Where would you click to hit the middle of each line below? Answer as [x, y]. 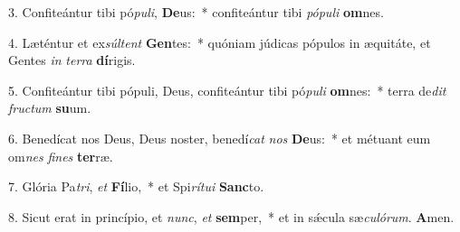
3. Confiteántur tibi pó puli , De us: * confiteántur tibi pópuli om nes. [196, 12]
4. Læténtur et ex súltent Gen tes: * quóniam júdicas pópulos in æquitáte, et [220, 42]
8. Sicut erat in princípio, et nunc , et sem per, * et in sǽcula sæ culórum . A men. [231, 216]
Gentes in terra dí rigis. [72, 60]
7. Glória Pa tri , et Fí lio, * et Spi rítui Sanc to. [136, 186]
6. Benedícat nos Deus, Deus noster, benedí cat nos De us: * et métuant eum [220, 138]
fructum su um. [50, 108]
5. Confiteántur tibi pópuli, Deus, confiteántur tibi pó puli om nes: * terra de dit [227, 90]
